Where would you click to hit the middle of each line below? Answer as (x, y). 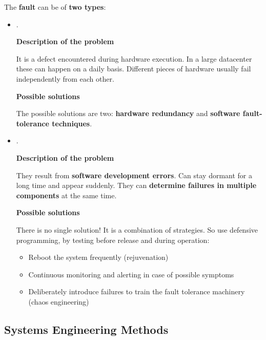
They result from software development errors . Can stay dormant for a (134, 175)
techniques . (72, 123)
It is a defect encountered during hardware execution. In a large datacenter (134, 58)
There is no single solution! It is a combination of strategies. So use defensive (137, 229)
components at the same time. (66, 195)
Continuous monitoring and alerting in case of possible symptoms (131, 274)
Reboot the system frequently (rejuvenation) (98, 257)
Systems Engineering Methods (86, 329)
